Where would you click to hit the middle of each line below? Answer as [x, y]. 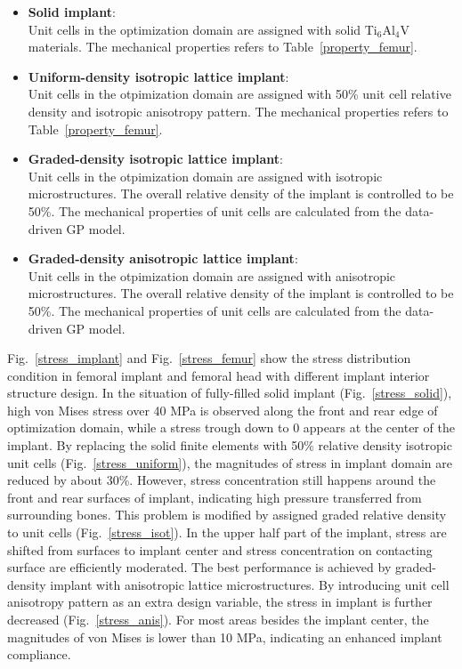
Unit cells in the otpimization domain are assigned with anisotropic [212, 275]
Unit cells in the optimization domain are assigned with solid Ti [203, 29]
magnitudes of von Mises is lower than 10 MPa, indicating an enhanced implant [225, 637]
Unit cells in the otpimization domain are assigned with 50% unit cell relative [239, 94]
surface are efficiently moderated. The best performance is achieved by [199, 567]
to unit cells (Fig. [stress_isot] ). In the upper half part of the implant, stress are [227, 532]
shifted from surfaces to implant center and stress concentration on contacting [220, 549]
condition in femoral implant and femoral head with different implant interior [219, 375]
